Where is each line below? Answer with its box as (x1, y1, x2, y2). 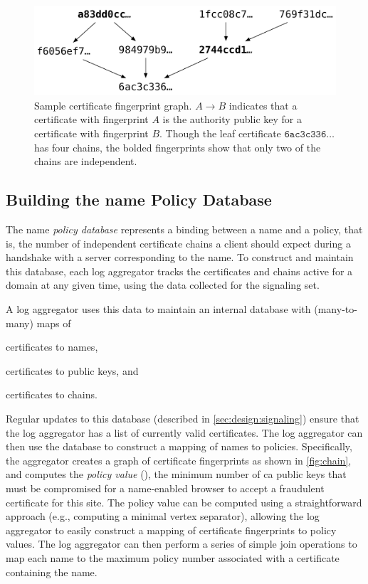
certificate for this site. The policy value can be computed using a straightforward (6, 494, 362, 509)
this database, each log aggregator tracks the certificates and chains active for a (6, 263, 353, 278)
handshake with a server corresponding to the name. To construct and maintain (6, 250, 354, 265)
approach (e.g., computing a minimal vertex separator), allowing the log (6, 509, 320, 524)
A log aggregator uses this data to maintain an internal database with (6, 302, 311, 317)
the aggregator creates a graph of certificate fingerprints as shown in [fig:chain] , (6, 452, 352, 467)
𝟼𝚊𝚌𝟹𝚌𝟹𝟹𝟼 (284, 129, 327, 140)
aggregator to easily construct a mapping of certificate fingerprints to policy (6, 522, 337, 537)
